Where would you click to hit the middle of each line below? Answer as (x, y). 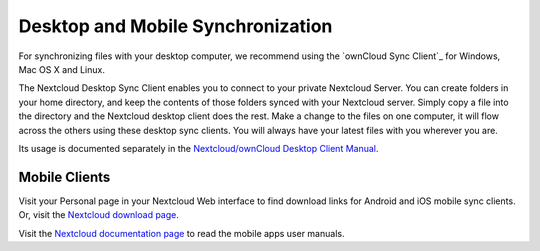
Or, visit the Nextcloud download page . (99, 215)
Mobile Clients (64, 176)
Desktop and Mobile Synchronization (175, 26)
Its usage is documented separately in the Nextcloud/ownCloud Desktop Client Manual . (198, 148)
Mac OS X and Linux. (61, 69)
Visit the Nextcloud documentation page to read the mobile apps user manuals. (181, 233)
